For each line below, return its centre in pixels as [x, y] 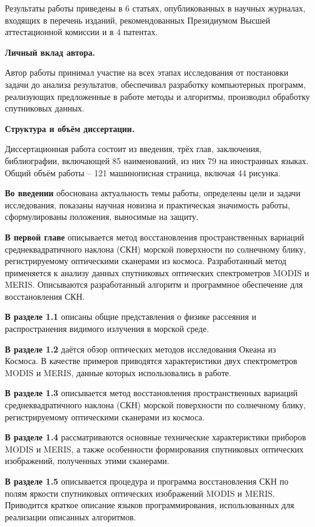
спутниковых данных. [45, 108]
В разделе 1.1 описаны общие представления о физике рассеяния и [131, 317]
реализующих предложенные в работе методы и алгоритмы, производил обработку [157, 96]
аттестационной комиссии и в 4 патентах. [81, 32]
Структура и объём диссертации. [70, 128]
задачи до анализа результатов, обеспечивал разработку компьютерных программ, [155, 84]
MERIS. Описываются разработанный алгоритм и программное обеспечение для [154, 284]
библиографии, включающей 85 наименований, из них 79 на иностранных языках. [157, 160]
